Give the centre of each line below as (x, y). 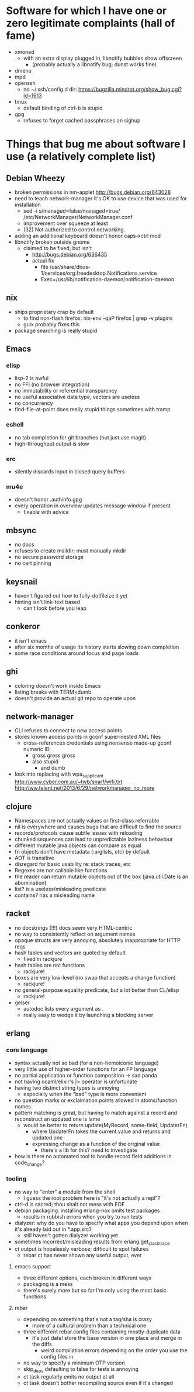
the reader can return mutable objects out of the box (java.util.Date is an (101, 876)
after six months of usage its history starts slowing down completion (97, 647)
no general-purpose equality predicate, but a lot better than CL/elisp (97, 990)
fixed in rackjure (43, 958)
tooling (16, 1179)
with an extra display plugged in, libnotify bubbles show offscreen (103, 58)
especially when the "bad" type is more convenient (85, 1094)
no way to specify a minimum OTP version (74, 1363)
